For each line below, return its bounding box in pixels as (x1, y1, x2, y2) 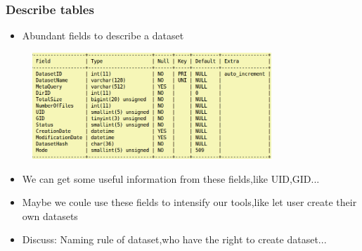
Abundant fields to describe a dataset (22, 28, 184, 43)
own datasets (22, 208, 78, 223)
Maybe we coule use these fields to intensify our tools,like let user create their (22, 195, 357, 210)
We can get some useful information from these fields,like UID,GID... (22, 171, 320, 186)
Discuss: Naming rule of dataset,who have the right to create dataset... (22, 232, 327, 247)
